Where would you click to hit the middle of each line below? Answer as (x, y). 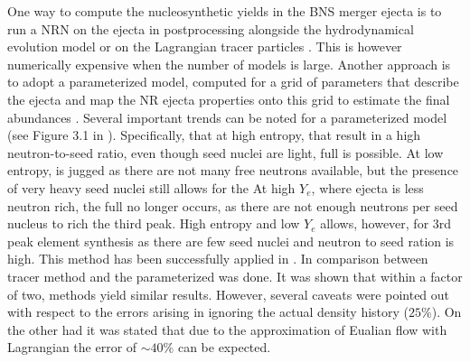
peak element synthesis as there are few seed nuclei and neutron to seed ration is (231, 241)
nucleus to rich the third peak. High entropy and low (154, 223)
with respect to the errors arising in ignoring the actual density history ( (208, 312)
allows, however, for (375, 223)
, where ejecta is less (367, 187)
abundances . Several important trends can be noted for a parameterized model (227, 117)
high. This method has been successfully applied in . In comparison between (218, 259)
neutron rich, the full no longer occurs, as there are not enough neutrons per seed (233, 205)
